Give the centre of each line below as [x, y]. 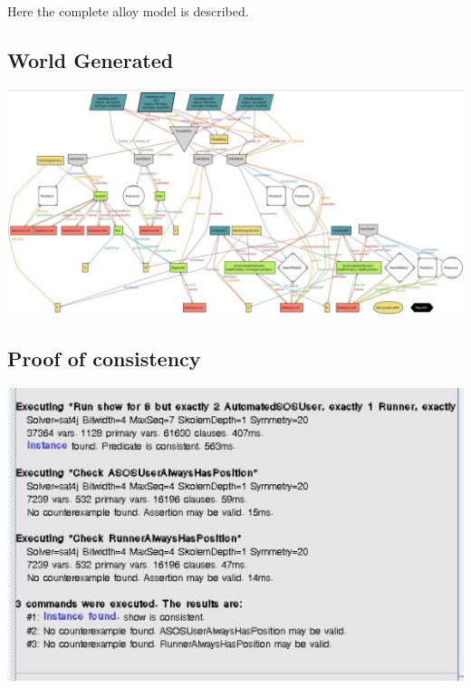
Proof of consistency [104, 358]
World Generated [91, 59]
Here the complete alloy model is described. [128, 11]
